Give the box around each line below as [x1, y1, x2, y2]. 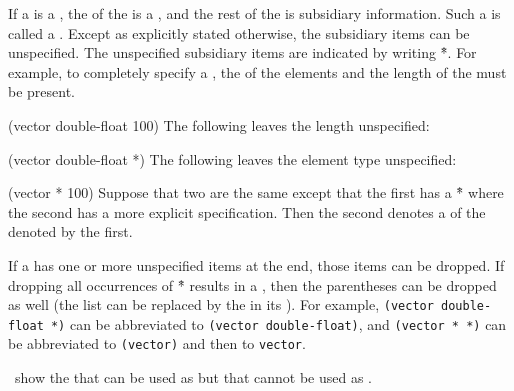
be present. [8, 81, 76, 102]
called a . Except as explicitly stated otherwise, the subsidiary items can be [8, 22, 470, 43]
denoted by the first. [8, 221, 133, 242]
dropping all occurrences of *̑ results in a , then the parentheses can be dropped [8, 274, 497, 295]
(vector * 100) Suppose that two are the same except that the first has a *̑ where [8, 182, 504, 203]
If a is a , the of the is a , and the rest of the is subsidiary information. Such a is [8, 3, 501, 23]
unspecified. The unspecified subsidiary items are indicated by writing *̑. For [8, 42, 477, 63]
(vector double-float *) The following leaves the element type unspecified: [8, 148, 457, 169]
